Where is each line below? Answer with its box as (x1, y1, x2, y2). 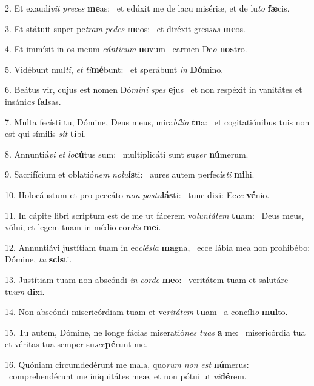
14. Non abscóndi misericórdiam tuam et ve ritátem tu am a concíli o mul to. (5, 305, 288, 318)
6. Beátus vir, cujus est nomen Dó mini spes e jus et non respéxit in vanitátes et (5, 83, 302, 96)
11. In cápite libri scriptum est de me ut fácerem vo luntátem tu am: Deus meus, (5, 208, 304, 221)
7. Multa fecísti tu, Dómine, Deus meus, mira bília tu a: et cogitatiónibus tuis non (5, 115, 310, 128)
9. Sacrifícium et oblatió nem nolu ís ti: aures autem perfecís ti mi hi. (5, 168, 255, 181)
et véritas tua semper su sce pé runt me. (5, 338, 147, 350)
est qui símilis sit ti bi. (5, 127, 87, 140)
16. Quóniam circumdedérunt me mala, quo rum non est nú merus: (5, 358, 249, 370)
